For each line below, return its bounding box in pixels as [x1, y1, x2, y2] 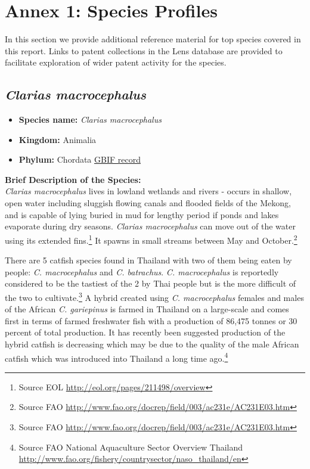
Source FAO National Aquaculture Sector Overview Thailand [18, 440, 243, 453]
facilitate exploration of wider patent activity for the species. [5, 56, 227, 69]
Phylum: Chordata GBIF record [18, 153, 141, 166]
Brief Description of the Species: [5, 173, 141, 185]
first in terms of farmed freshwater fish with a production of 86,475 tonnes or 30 [5, 314, 297, 327]
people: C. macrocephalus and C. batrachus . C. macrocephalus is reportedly [5, 265, 279, 278]
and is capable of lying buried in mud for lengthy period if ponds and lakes [5, 208, 279, 220]
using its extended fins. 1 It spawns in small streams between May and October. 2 [5, 232, 297, 246]
